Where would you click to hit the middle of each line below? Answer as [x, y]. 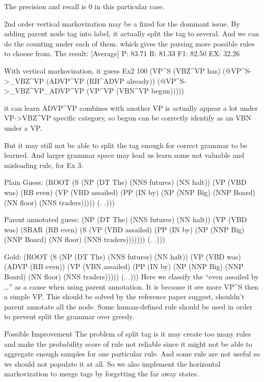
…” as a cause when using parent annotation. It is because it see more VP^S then [131, 286]
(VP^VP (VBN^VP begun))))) [135, 91]
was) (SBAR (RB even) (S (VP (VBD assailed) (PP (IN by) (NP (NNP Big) [124, 229]
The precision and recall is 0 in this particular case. [84, 6]
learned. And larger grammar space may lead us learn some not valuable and [124, 155]
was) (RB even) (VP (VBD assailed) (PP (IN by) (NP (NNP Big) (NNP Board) [130, 192]
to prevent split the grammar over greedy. [69, 316]
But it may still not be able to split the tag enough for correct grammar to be [126, 145]
